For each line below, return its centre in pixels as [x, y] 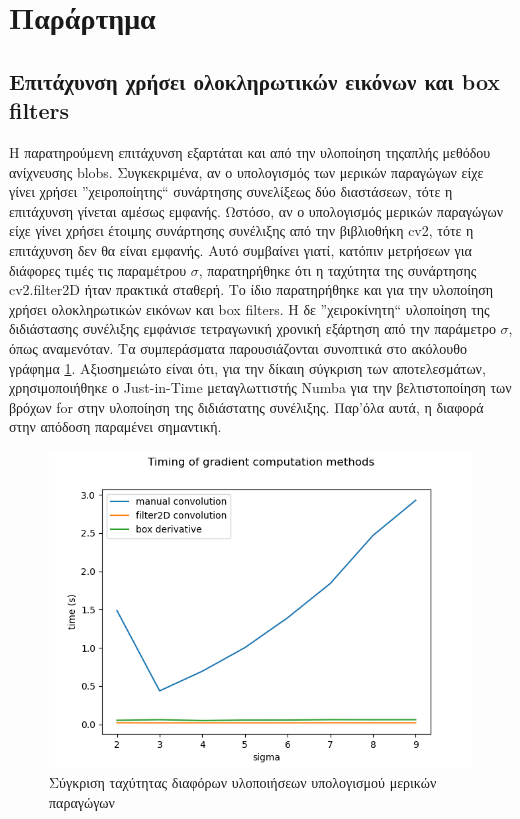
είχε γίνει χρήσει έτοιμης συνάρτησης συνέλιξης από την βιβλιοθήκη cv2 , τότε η [241, 230]
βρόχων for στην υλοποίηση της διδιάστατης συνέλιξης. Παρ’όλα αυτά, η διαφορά [246, 406]
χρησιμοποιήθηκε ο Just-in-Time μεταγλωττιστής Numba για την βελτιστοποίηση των [260, 387]
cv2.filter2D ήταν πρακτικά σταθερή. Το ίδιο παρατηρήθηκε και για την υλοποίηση [251, 289]
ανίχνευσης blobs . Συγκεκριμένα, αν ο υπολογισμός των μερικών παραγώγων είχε [246, 171]
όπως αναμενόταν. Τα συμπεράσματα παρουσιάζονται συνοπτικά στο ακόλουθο [238, 347]
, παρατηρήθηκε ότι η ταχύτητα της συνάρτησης [337, 269]
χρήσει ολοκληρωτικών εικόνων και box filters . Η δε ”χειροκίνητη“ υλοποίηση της [249, 308]
